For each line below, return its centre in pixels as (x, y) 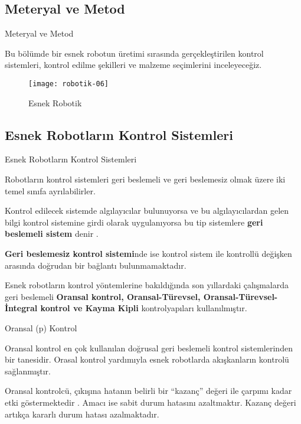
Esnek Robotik (55, 102)
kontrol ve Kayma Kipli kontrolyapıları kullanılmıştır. (144, 308)
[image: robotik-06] (69, 84)
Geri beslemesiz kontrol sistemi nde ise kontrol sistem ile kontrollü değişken (148, 253)
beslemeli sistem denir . (52, 234)
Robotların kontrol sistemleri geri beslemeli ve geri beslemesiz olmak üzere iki (145, 179)
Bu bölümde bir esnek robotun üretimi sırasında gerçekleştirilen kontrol (134, 53)
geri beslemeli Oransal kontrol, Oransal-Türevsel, (103, 296)
